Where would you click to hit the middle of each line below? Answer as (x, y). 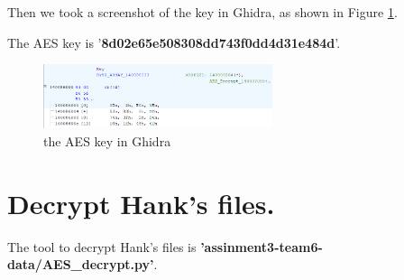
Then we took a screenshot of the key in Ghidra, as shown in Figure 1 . (202, 12)
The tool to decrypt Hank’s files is (102, 246)
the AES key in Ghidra (107, 141)
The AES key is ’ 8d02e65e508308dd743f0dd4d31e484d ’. (174, 42)
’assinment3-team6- (262, 246)
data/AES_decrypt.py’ (81, 264)
